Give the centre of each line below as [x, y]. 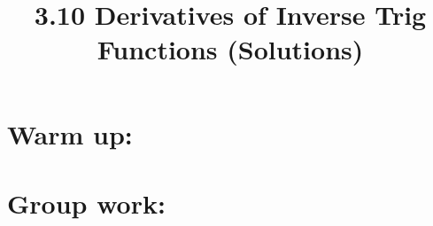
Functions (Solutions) [230, 49]
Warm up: [70, 133]
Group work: [86, 203]
